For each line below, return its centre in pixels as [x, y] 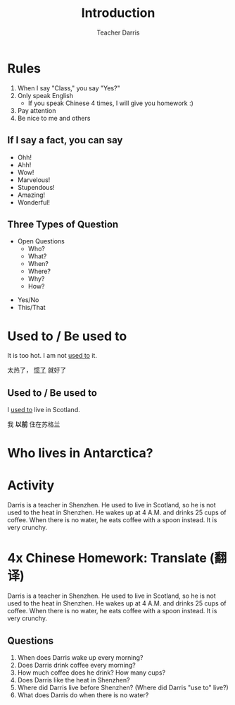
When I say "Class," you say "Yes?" [69, 88]
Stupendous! [36, 187]
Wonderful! [34, 202]
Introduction [118, 13]
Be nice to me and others [54, 118]
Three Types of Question [63, 224]
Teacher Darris [118, 32]
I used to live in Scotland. [44, 410]
